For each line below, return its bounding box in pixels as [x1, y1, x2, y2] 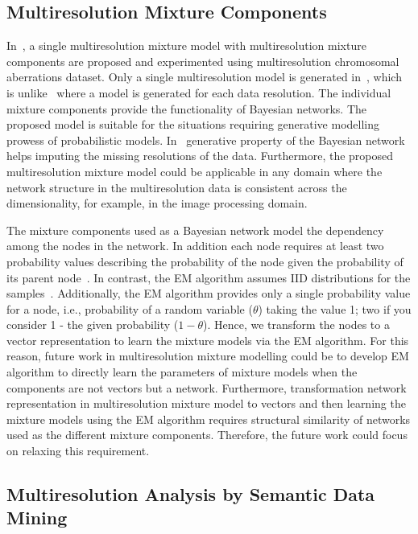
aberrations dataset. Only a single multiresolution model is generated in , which [6, 68, 402, 85]
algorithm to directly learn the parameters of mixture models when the [6, 364, 358, 380]
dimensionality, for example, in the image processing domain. [6, 195, 308, 212]
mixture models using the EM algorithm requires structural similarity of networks [6, 410, 411, 427]
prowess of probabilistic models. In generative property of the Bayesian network [6, 131, 405, 148]
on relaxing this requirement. [6, 442, 150, 459]
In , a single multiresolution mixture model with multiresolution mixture [6, 37, 366, 54]
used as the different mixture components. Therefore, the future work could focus [6, 426, 408, 443]
